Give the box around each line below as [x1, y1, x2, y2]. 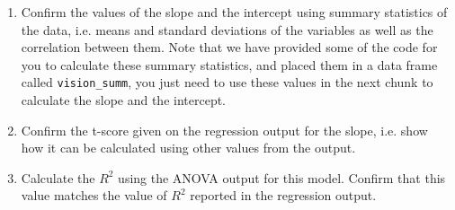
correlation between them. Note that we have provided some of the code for [21, 38, 438, 57]
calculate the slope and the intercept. [21, 91, 227, 109]
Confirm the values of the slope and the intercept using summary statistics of [21, 3, 448, 21]
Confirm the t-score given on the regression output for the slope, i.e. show [21, 120, 428, 139]
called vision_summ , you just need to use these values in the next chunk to [21, 73, 433, 92]
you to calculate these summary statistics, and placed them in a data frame [21, 55, 438, 74]
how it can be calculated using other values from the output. [21, 138, 356, 157]
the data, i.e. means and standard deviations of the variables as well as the [21, 20, 433, 39]
